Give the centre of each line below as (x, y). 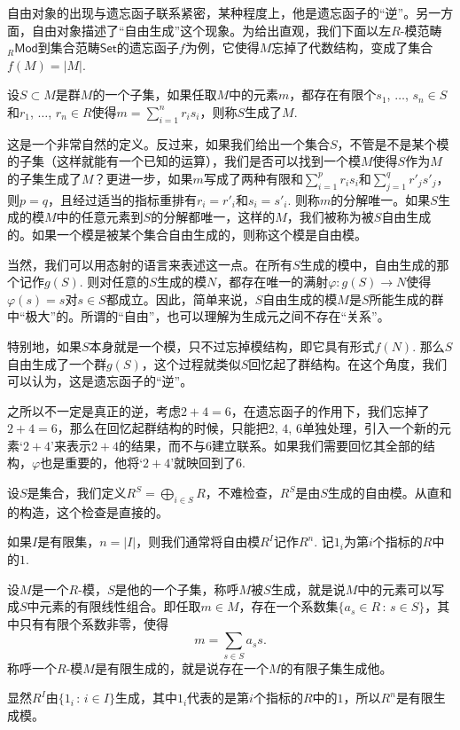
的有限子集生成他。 (336, 667)
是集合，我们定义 (77, 493)
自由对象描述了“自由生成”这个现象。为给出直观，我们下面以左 (211, 30)
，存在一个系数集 (288, 606)
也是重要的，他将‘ (92, 463)
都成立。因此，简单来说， (180, 298)
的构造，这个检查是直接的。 (88, 511)
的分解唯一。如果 (381, 199)
